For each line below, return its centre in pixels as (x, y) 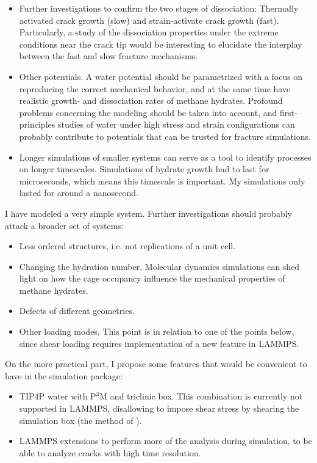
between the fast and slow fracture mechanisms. (109, 56)
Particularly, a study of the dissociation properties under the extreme (149, 32)
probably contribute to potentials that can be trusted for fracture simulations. (165, 136)
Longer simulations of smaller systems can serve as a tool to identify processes (165, 157)
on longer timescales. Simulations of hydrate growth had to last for (144, 169)
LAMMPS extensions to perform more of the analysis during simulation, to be (166, 441)
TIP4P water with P (58, 396)
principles (37, 124)
